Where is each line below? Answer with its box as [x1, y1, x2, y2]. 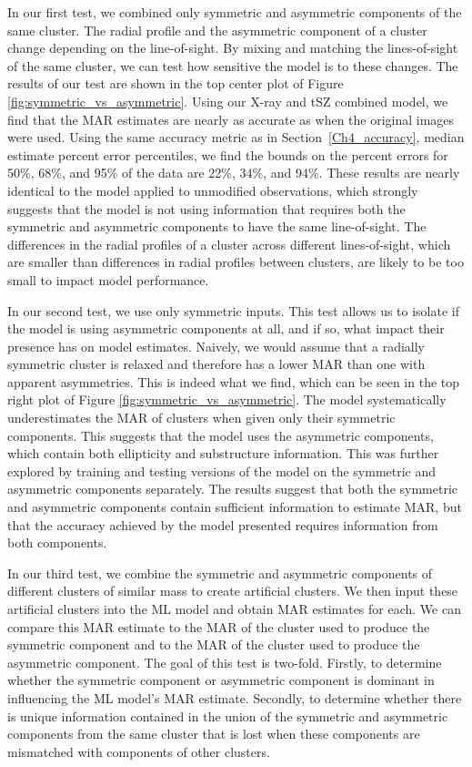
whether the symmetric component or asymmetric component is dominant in [7, 670, 435, 690]
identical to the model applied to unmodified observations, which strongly [7, 180, 418, 199]
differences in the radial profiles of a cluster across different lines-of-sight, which [7, 234, 451, 253]
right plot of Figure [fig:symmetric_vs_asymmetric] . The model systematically [7, 390, 447, 409]
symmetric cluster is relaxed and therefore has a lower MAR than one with [7, 354, 426, 373]
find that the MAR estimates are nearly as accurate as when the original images [7, 109, 455, 128]
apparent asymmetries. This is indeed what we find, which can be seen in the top [7, 372, 460, 391]
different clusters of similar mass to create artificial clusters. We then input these [7, 581, 458, 600]
